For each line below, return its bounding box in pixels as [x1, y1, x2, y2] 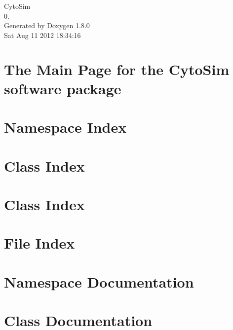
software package [4, 78, 121, 98]
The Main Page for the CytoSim [4, 59, 230, 79]
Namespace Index [4, 117, 127, 137]
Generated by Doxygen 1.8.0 [4, 20, 90, 31]
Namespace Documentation [4, 271, 194, 292]
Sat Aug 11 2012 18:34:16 [4, 30, 81, 40]
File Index [4, 233, 75, 253]
